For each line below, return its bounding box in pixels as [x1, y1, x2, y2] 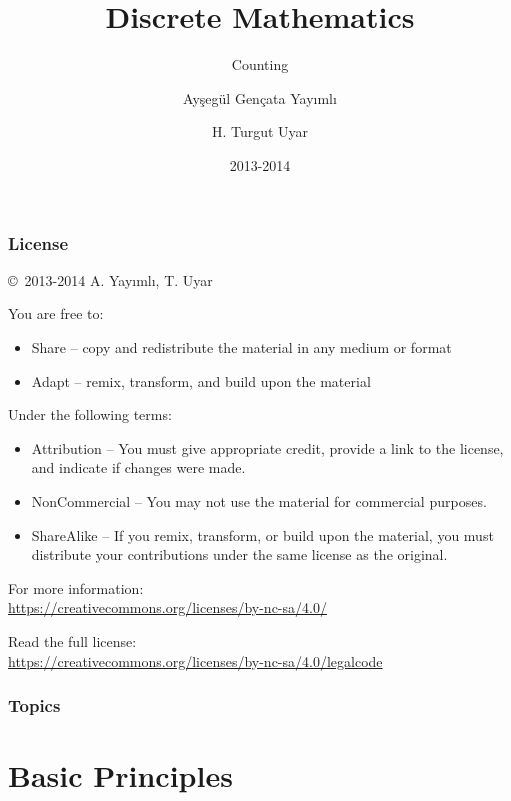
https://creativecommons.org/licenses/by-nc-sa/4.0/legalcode [8, 650, 383, 671]
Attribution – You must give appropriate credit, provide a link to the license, [31, 437, 504, 458]
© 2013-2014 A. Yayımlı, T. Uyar [8, 269, 213, 290]
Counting [231, 54, 289, 75]
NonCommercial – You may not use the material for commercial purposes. [31, 490, 487, 511]
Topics [8, 693, 61, 718]
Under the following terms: [8, 404, 172, 425]
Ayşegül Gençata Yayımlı [183, 87, 337, 108]
